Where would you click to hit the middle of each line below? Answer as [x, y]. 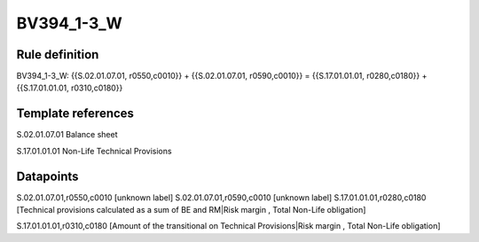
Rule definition [58, 55]
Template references [75, 114]
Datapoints [47, 176]
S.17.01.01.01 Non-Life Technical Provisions [94, 151]
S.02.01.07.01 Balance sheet [67, 135]
